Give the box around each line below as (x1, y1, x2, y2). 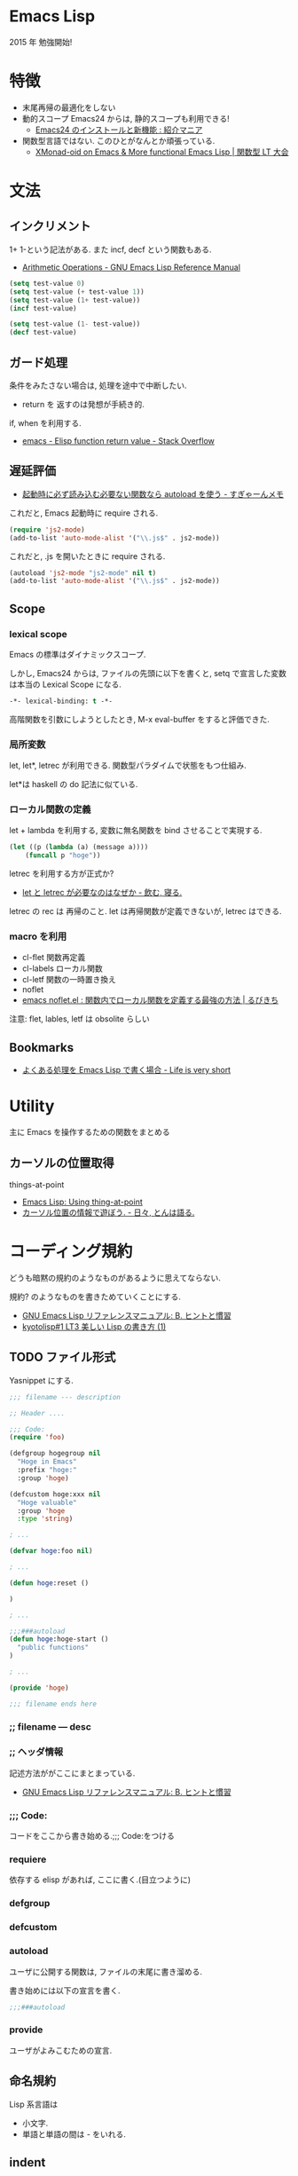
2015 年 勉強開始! (9, 36, 73, 47)
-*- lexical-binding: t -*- (9, 697, 114, 706)
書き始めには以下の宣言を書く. (9, 1985, 122, 1996)
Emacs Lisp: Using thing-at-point (21, 1196, 144, 1208)
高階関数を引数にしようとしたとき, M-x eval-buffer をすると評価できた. (9, 714, 271, 724)
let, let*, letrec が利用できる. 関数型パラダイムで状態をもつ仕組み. (9, 761, 247, 771)
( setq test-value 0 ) (9, 279, 86, 288)
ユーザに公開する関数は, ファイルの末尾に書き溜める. (9, 1966, 202, 1976)
